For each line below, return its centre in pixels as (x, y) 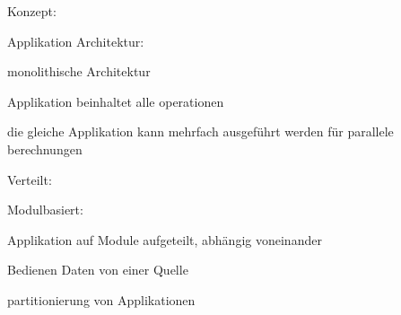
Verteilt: (30, 179)
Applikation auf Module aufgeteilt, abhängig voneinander (165, 239)
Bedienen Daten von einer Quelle (98, 270)
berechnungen (45, 149)
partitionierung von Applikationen (101, 299)
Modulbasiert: (45, 210)
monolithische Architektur (79, 71)
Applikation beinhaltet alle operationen (116, 101)
